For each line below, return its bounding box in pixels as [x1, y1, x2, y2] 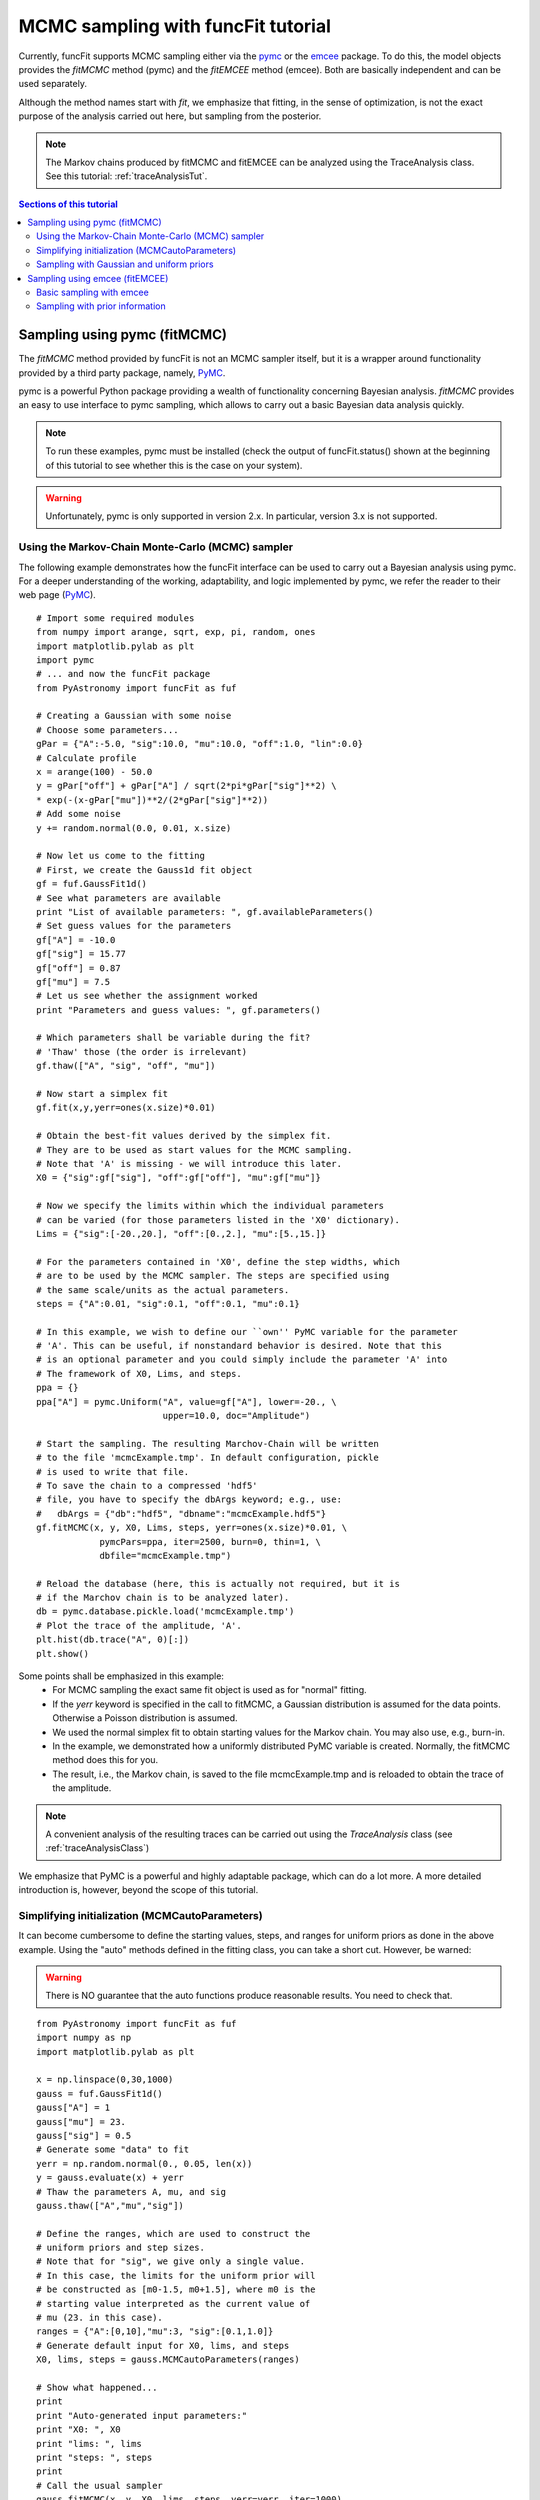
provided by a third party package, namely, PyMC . [18, 366, 226, 379]
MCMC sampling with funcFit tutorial [18, 15, 332, 37]
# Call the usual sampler [36, 2480, 164, 2491]
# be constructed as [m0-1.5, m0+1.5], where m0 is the [36, 2284, 316, 2295]
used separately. [18, 78, 87, 90]
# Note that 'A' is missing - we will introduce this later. [36, 1158, 342, 1169]
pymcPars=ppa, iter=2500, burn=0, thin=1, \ [99, 1536, 322, 1547]
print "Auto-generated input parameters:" [36, 2410, 248, 2421]
